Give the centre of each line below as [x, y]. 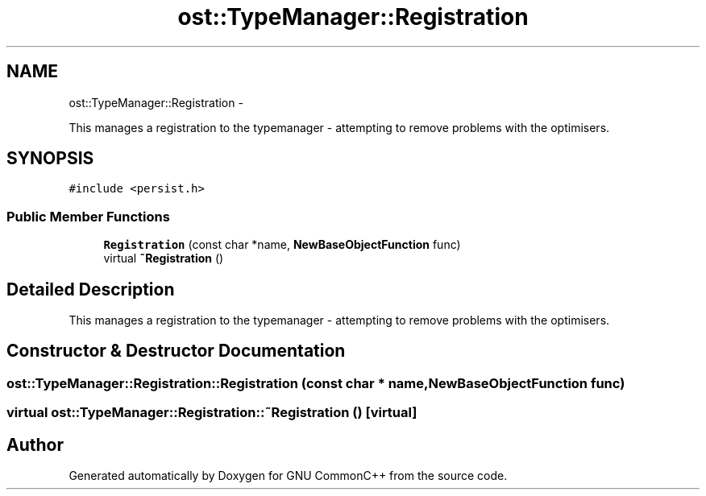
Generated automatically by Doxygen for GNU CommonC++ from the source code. [288, 476]
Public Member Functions [88, 216]
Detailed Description [91, 289]
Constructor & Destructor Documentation [176, 351]
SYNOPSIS [50, 159]
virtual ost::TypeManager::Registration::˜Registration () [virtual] [212, 413]
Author [35, 444]
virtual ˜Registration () [164, 258]
